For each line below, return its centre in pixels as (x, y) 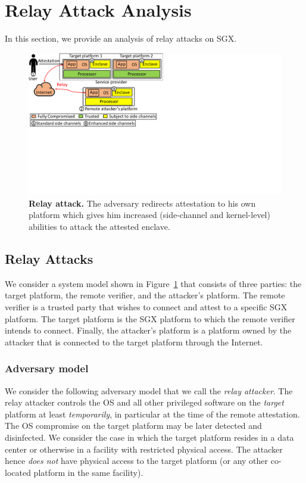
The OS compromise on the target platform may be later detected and (133, 426)
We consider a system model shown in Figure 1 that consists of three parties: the (153, 283)
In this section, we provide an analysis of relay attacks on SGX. (121, 38)
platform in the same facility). (88, 472)
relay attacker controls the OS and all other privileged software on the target (144, 402)
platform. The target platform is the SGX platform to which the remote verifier (150, 318)
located (18, 472)
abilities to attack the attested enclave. (99, 226)
